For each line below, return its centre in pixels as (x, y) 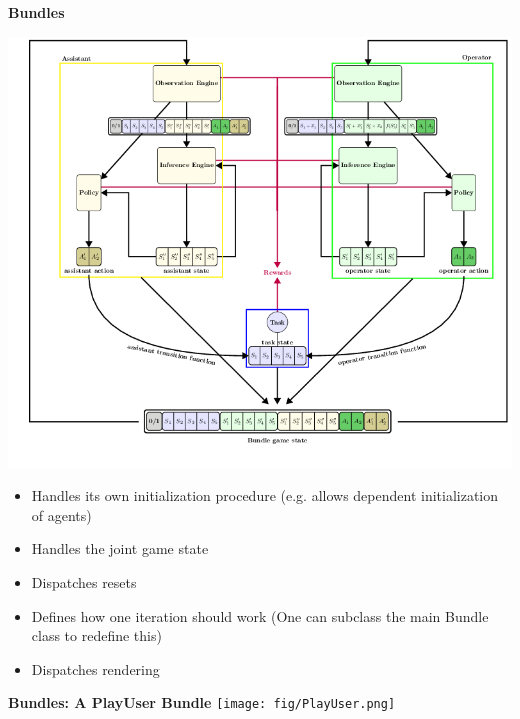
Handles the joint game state (120, 548)
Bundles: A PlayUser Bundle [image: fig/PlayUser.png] (202, 702)
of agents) (61, 514)
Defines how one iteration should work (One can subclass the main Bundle (260, 615)
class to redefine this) (96, 635)
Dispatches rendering (95, 668)
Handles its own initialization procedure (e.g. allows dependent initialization (265, 495)
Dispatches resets (84, 581)
